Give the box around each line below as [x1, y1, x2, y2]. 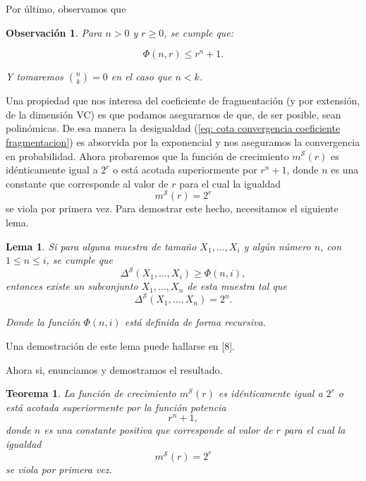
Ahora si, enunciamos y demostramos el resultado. [6, 362, 223, 377]
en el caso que [111, 69, 172, 84]
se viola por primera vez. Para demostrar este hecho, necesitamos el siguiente [6, 201, 338, 216]
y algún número [243, 238, 311, 253]
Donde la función [6, 315, 80, 329]
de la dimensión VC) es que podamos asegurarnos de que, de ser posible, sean [6, 106, 341, 121]
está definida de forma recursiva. [124, 315, 266, 329]
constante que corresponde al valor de [6, 176, 169, 190]
